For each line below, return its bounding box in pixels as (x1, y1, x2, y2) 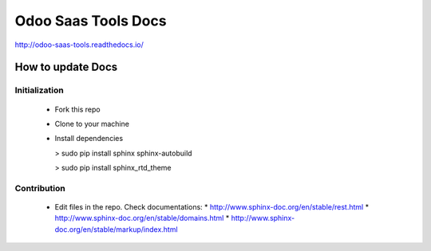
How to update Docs (14, 61, 118, 74)
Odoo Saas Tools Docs (14, 12, 167, 29)
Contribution (14, 182, 65, 194)
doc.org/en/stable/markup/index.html (54, 224, 179, 234)
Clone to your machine (54, 119, 129, 128)
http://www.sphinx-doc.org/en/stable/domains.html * (54, 214, 230, 223)
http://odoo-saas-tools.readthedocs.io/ (14, 40, 144, 49)
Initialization (14, 84, 64, 96)
